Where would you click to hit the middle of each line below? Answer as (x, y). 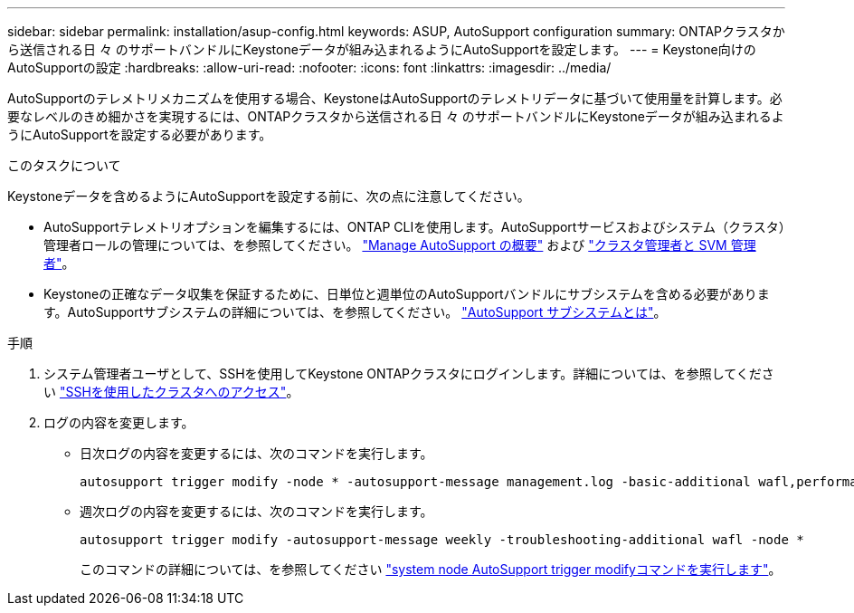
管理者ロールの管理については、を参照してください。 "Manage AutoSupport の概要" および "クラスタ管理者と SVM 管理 (400, 245)
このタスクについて (64, 165)
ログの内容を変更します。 (119, 422)
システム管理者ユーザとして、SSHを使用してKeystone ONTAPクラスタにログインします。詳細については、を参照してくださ (409, 374)
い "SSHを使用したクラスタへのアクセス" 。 (171, 392)
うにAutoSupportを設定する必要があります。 (140, 134)
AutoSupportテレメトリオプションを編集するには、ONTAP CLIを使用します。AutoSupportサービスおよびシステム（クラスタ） (414, 227)
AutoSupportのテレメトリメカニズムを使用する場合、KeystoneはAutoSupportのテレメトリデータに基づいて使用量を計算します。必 (395, 98)
